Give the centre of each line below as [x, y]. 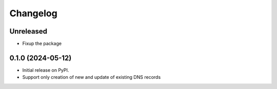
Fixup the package [42, 44]
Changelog [33, 13]
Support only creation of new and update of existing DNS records [92, 77]
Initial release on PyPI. [46, 70]
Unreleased [28, 31]
